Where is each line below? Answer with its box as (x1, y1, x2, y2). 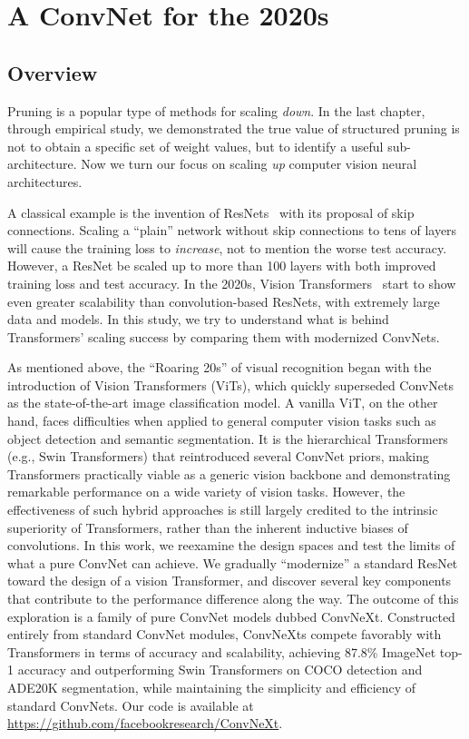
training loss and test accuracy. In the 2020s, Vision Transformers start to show (7, 273, 456, 292)
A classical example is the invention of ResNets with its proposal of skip (7, 202, 415, 222)
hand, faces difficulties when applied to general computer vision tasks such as (7, 411, 436, 430)
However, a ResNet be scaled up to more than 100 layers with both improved (7, 256, 436, 275)
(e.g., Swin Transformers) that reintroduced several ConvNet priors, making (7, 447, 429, 466)
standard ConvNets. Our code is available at (7, 695, 254, 714)
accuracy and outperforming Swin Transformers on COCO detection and (17, 660, 423, 679)
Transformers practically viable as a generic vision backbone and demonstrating (7, 464, 451, 483)
